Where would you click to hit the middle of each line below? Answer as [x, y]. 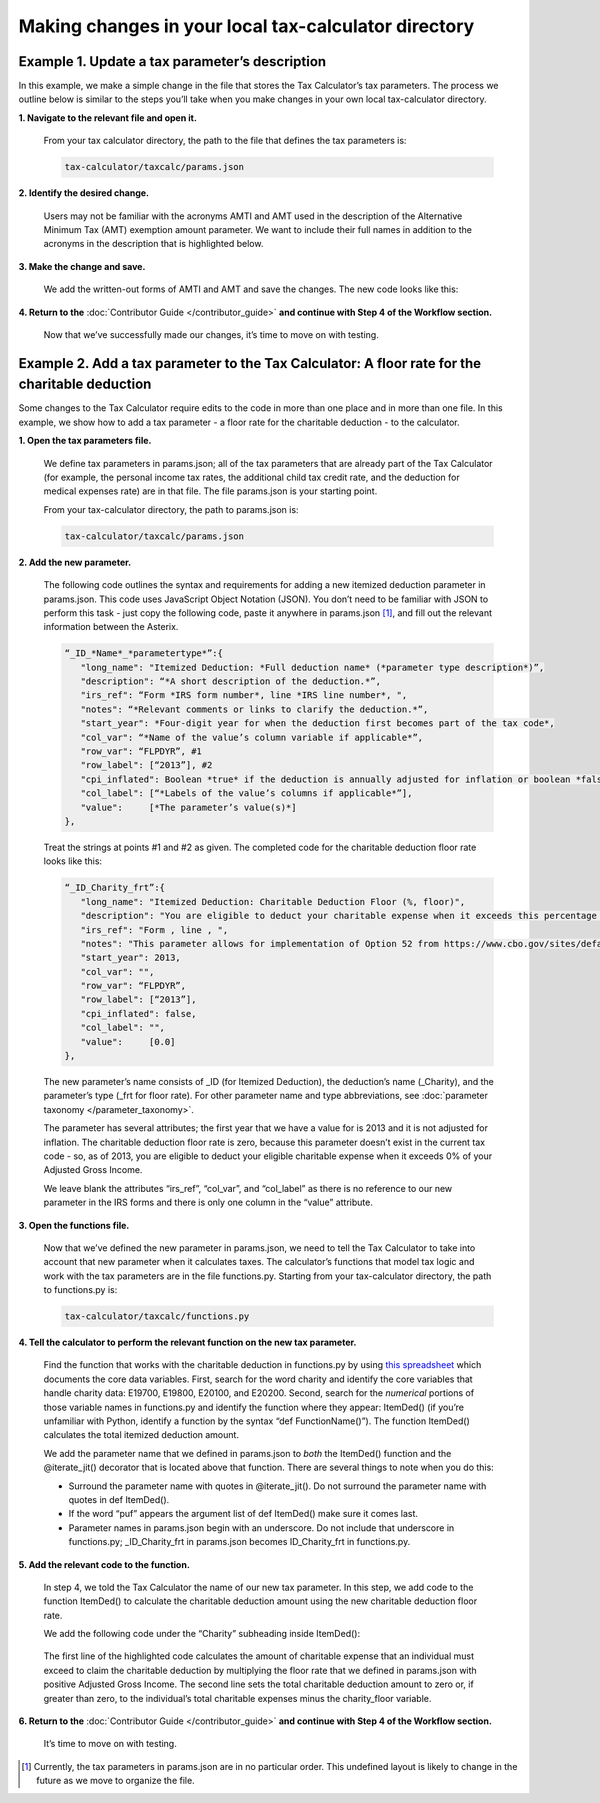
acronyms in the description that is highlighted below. [153, 244]
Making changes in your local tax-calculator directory [246, 26]
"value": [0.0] [128, 1041]
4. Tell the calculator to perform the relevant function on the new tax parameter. [187, 1342]
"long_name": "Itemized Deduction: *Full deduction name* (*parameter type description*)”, [312, 667]
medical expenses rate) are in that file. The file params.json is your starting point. [210, 491]
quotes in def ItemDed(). [119, 1499]
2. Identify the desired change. [84, 193]
